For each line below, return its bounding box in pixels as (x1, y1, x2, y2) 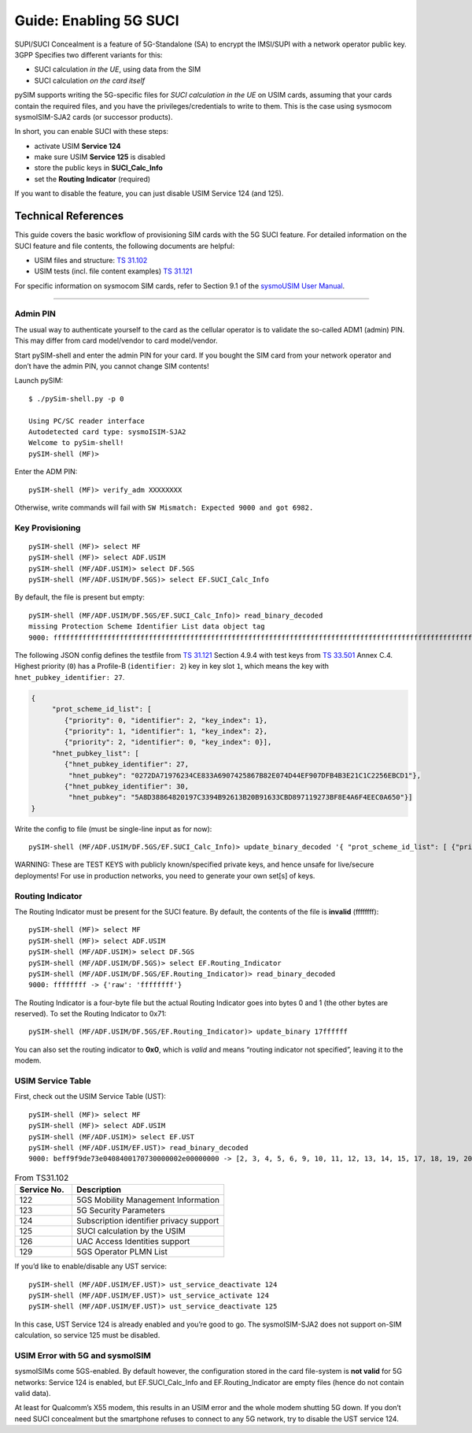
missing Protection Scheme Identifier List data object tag (28, 622, 265, 631)
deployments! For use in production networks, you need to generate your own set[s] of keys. (14, 871, 315, 880)
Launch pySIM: (14, 376, 64, 385)
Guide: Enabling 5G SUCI (14, 12, 180, 29)
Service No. (19, 1184, 65, 1195)
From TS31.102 (14, 1172, 69, 1183)
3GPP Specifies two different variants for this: (14, 50, 163, 59)
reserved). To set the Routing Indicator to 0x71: (14, 1009, 167, 1019)
